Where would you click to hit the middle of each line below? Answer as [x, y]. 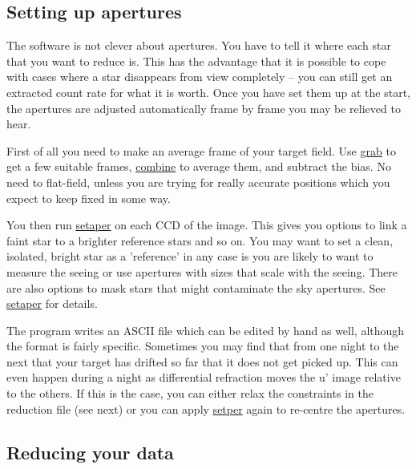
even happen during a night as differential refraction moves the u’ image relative [204, 377]
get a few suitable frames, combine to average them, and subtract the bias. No [199, 166]
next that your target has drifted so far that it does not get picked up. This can [202, 361]
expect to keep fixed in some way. [89, 198]
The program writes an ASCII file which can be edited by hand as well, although [206, 330]
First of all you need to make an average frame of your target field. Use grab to [201, 150]
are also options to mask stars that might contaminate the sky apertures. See [196, 287]
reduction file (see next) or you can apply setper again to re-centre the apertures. [206, 408]
